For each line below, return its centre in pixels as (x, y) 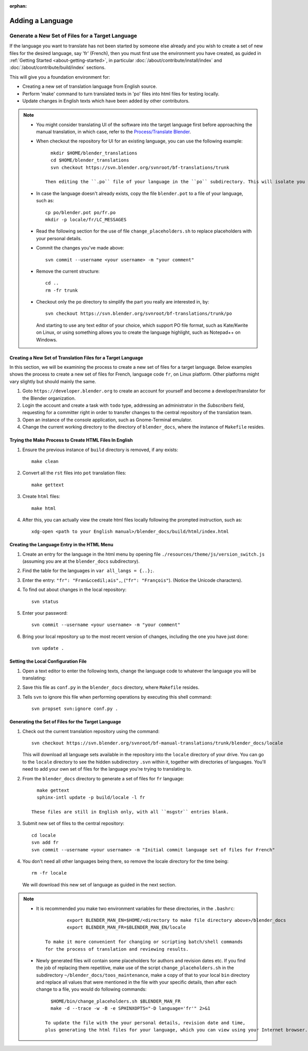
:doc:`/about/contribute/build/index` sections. (57, 67)
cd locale (44, 835)
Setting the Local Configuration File (48, 662)
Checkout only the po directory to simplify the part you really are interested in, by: (123, 302)
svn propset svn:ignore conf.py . (75, 709)
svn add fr (45, 843)
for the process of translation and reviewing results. (117, 949)
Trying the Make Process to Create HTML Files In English (71, 440)
